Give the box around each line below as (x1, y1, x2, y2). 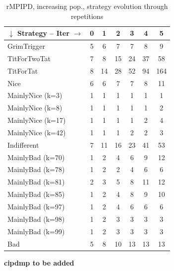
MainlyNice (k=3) (7, 90, 62, 100)
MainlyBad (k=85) (7, 189, 65, 199)
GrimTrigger (7, 41, 46, 51)
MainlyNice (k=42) (7, 127, 66, 137)
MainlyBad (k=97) (7, 201, 65, 211)
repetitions (71, 10, 104, 21)
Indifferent (7, 139, 39, 150)
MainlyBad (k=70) (7, 152, 65, 162)
